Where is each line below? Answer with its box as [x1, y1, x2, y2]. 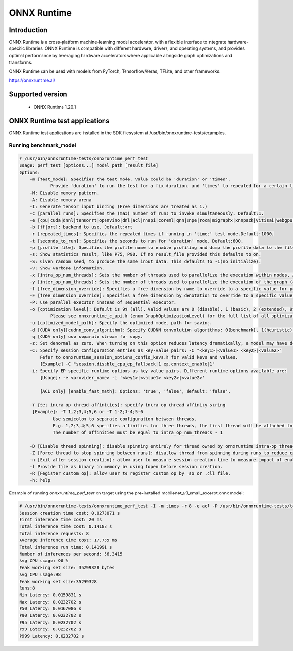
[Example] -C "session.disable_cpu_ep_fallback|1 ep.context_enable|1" [40, 361, 215, 367]
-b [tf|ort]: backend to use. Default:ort [29, 224, 133, 230]
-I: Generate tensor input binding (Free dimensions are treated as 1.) [29, 203, 208, 209]
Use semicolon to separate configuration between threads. [53, 416, 197, 422]
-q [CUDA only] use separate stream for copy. [29, 334, 144, 339]
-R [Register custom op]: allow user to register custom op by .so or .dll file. [29, 471, 230, 476]
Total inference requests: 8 [19, 531, 89, 536]
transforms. [9, 59, 33, 66]
